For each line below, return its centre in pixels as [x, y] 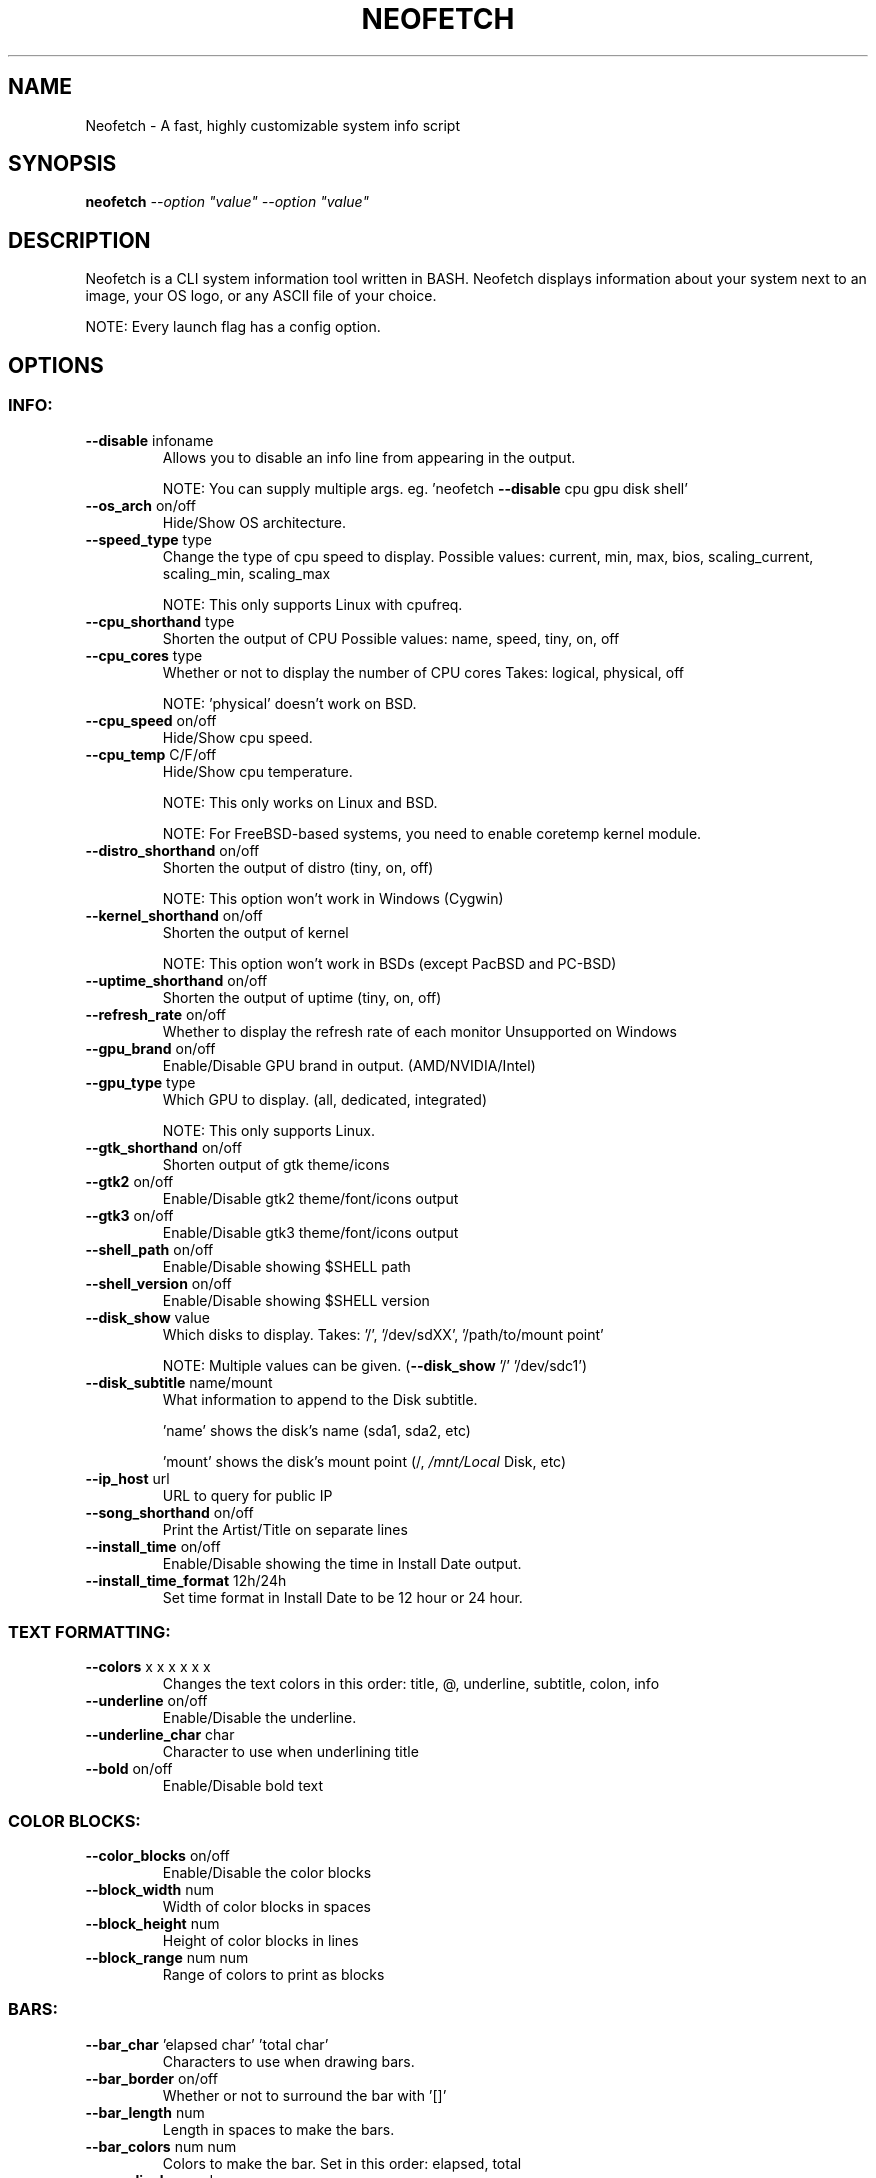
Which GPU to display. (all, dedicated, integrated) [325, 1099]
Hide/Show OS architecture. [254, 522]
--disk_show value [148, 1317]
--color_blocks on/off [157, 1855]
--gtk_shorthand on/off [163, 1147]
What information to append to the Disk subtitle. [320, 1399]
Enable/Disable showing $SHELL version [296, 1300]
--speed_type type [149, 539]
